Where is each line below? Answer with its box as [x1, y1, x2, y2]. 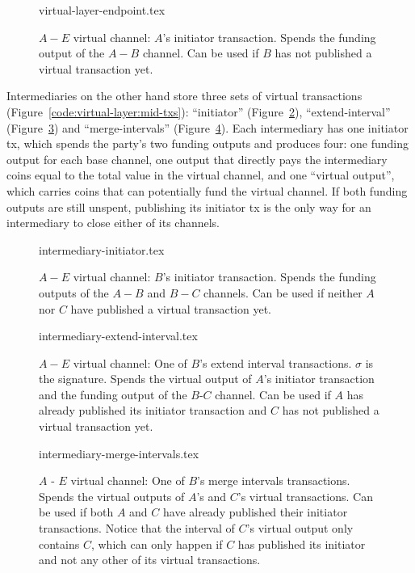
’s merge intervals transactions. [197, 472, 350, 489]
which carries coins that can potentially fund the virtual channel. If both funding [6, 182, 408, 199]
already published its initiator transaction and [39, 402, 267, 419]
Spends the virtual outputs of [39, 487, 185, 504]
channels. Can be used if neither [203, 284, 363, 301]
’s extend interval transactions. [199, 354, 352, 371]
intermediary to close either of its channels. [6, 214, 220, 231]
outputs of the [39, 284, 109, 301]
